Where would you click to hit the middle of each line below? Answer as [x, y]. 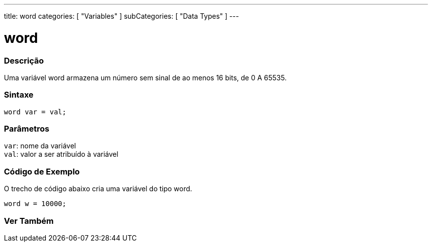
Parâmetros [27, 129]
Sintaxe [19, 95]
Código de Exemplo [42, 171]
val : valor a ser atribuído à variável [61, 154]
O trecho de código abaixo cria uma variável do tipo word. [98, 189]
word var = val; [35, 112]
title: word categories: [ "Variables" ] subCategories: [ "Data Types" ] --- [122, 16]
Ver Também [29, 221]
